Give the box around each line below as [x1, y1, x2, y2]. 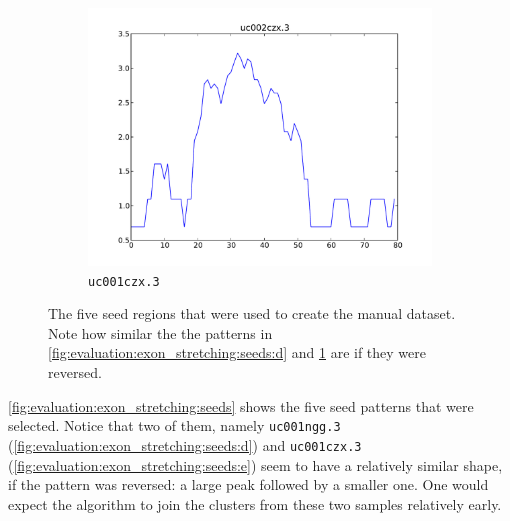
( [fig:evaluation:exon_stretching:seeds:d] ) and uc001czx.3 [8, 434, 362, 455]
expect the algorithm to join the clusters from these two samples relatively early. [8, 493, 502, 514]
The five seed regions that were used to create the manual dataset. [48, 303, 456, 324]
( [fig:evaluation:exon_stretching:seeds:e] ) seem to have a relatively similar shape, [8, 454, 503, 475]
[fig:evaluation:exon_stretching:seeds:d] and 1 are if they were [48, 342, 426, 363]
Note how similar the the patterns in [48, 322, 273, 343]
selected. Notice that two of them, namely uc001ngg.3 [8, 415, 341, 436]
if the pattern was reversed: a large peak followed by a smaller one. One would [8, 474, 489, 495]
